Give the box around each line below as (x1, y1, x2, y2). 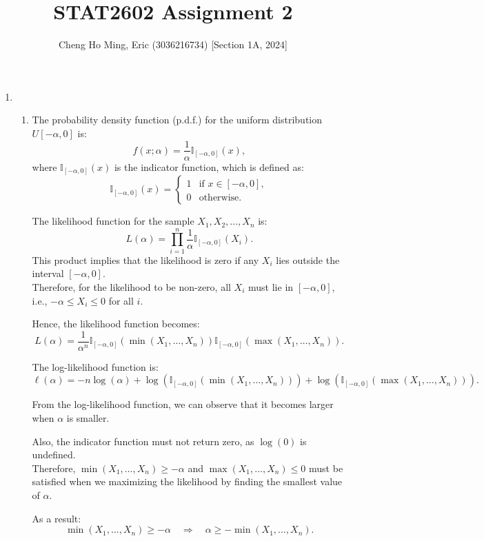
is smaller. (66, 411, 110, 425)
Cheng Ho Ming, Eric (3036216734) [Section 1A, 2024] (59, 37, 288, 52)
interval (32, 266, 64, 280)
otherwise (199, 193, 239, 203)
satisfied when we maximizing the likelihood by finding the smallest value (32, 474, 343, 489)
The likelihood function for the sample (32, 214, 194, 228)
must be (309, 460, 343, 475)
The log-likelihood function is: (32, 359, 159, 374)
